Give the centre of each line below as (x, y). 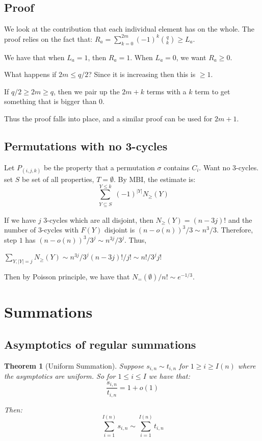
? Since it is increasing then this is (142, 74)
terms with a (166, 91)
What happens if (30, 74)
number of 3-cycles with (41, 230)
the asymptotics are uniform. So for (60, 376)
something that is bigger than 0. (54, 101)
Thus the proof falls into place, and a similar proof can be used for (108, 118)
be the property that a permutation (99, 167)
